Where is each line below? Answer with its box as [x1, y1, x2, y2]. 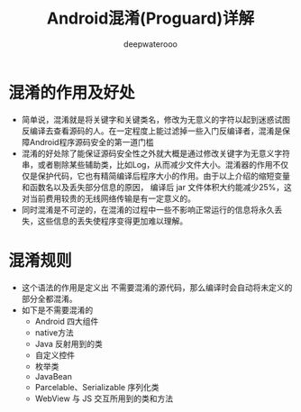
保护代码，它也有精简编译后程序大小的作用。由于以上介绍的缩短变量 [37, 170, 290, 181]
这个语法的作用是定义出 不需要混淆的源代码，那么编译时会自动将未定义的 [21, 281, 293, 293]
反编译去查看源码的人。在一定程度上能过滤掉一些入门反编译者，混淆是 [21, 125, 283, 136]
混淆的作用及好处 [8, 82, 136, 103]
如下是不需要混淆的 [21, 304, 94, 316]
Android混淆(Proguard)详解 [46, 8, 254, 29]
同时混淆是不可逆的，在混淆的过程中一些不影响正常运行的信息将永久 [21, 204, 275, 215]
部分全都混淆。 [21, 293, 78, 304]
